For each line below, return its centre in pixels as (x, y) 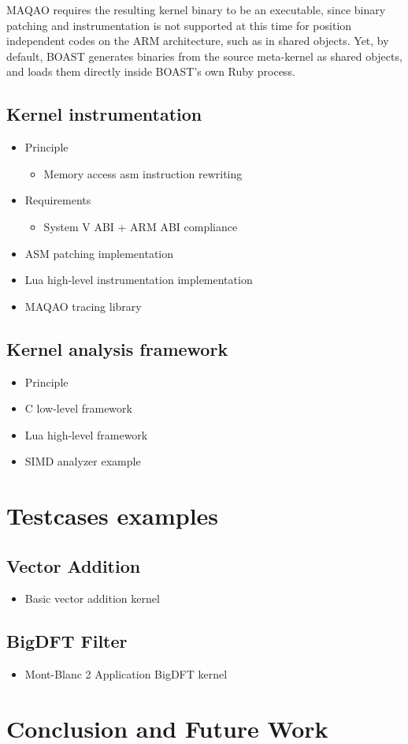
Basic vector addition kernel (92, 598)
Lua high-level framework (86, 434)
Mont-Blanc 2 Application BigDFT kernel (126, 674)
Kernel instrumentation (104, 114)
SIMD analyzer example (83, 461)
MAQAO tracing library (83, 306)
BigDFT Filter (67, 641)
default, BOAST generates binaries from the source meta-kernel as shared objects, (204, 56)
